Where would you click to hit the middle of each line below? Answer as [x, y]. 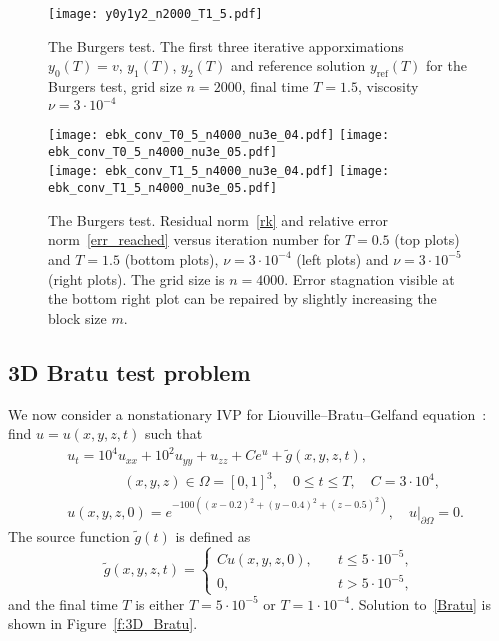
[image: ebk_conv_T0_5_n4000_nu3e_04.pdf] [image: [219, 135]
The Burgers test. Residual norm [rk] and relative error [218, 219]
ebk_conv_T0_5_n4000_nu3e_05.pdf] [163, 151]
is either [160, 603]
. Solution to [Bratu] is [420, 603]
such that [174, 433]
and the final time [63, 603]
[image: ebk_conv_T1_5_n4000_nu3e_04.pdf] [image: [219, 171]
